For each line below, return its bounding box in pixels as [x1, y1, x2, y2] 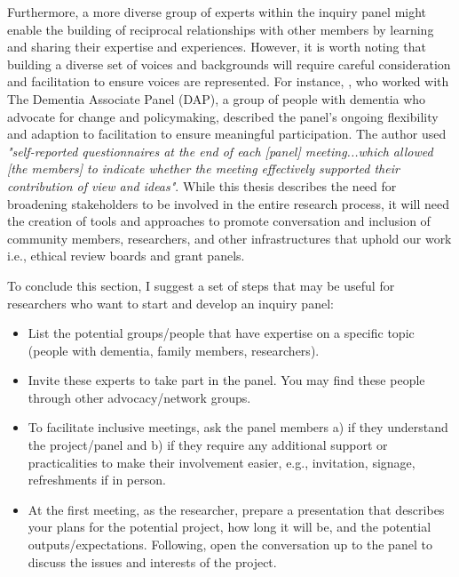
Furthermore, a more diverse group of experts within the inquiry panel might [7, 3, 427, 20]
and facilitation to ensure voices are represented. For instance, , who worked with [7, 72, 449, 91]
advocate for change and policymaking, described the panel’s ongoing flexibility [7, 107, 439, 125]
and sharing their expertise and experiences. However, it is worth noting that [7, 37, 426, 56]
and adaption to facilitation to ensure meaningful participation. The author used [7, 124, 447, 143]
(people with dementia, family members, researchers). [28, 341, 320, 359]
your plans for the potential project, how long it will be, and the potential [28, 517, 431, 536]
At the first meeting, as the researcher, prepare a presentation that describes [28, 500, 445, 518]
